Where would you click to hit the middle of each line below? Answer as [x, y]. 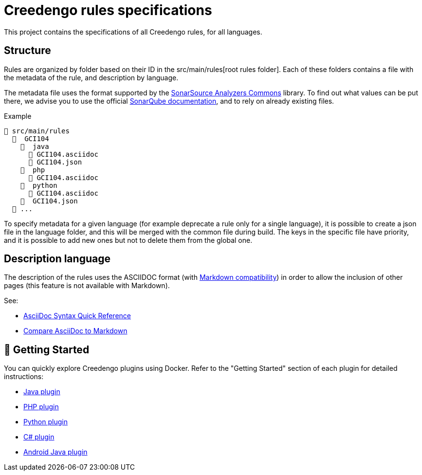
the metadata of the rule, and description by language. [91, 77]
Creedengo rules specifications [108, 10]
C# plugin [39, 437]
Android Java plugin [55, 452]
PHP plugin [41, 407]
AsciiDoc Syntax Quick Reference [77, 316]
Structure [28, 51]
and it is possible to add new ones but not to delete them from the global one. [128, 240]
